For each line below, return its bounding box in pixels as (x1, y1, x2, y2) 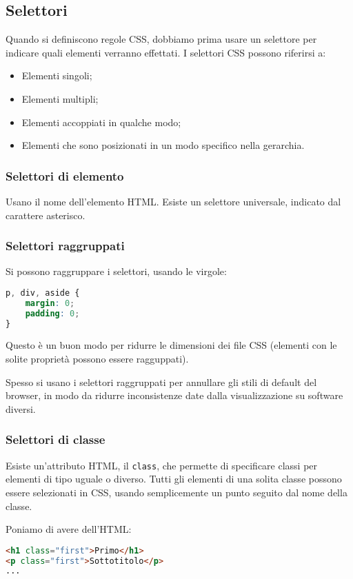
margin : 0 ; (25, 298, 75, 308)
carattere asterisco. (6, 207, 85, 222)
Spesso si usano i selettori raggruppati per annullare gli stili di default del (6, 374, 317, 389)
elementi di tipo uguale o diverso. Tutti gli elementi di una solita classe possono (6, 471, 342, 486)
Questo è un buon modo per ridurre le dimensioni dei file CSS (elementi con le (6, 338, 337, 352)
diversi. (6, 401, 36, 416)
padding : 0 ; (25, 308, 80, 318)
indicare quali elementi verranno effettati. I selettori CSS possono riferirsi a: (6, 45, 326, 59)
